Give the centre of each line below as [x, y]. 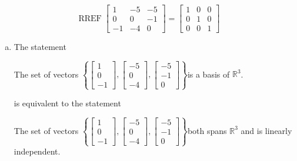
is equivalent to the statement [67, 103]
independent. [37, 151]
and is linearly [266, 130]
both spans [207, 130]
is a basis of [208, 74]
